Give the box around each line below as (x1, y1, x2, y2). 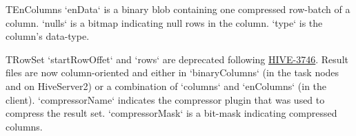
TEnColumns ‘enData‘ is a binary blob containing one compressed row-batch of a (6, 2, 350, 16)
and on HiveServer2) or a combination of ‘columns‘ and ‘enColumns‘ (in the (6, 78, 327, 93)
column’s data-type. (6, 29, 90, 43)
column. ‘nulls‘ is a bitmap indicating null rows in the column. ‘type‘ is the (6, 15, 323, 30)
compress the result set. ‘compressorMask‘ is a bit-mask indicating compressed (6, 106, 337, 120)
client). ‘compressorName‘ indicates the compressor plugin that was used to (6, 92, 325, 106)
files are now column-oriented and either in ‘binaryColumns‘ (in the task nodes (6, 65, 339, 80)
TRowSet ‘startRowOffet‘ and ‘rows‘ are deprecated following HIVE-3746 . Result (6, 52, 348, 66)
